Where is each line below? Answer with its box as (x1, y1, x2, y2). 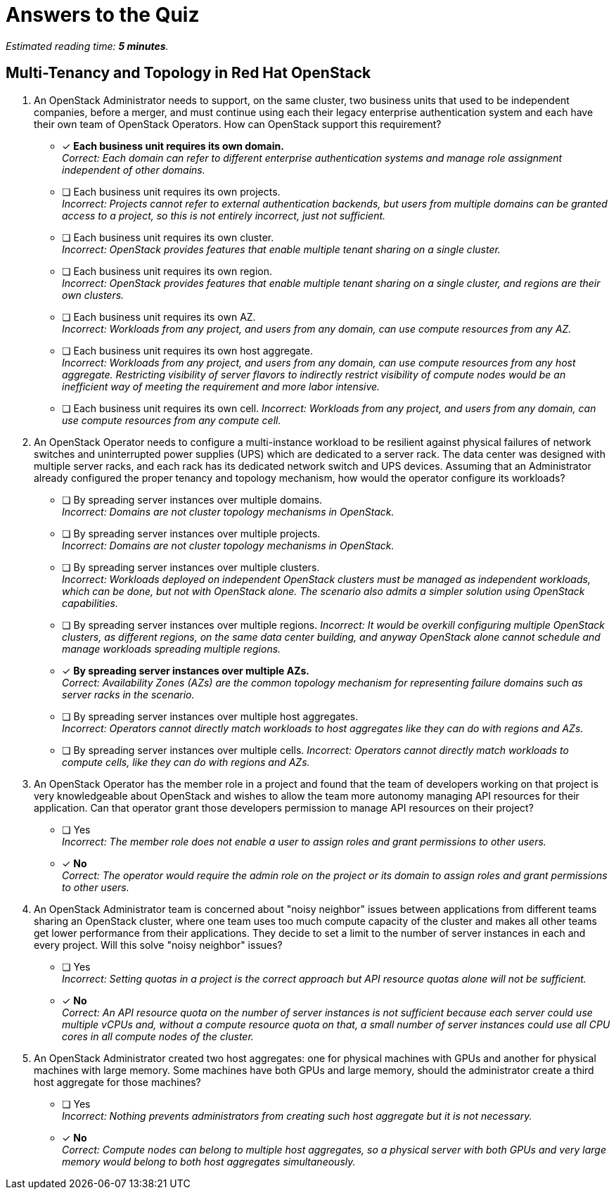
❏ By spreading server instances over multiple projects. (62, 527, 321, 539)
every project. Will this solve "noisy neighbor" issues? (34, 938, 283, 951)
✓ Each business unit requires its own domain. (62, 139, 284, 152)
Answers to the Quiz (6, 3, 200, 27)
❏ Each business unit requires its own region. (62, 264, 273, 277)
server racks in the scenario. (62, 688, 195, 701)
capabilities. (62, 596, 118, 609)
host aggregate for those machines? (34, 1075, 201, 1088)
